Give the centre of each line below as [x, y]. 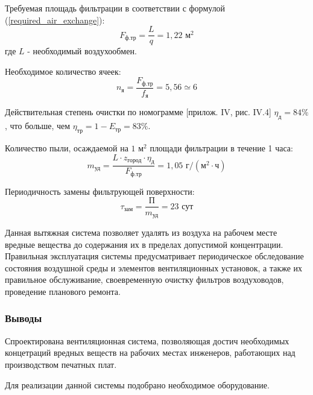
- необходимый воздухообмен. [82, 51]
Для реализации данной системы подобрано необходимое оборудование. [137, 384]
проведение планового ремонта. [63, 291]
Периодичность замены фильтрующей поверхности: [100, 191]
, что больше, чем [38, 126]
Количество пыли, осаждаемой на [67, 147]
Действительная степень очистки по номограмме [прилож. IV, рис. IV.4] [138, 112]
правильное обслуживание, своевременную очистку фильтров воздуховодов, [144, 280]
